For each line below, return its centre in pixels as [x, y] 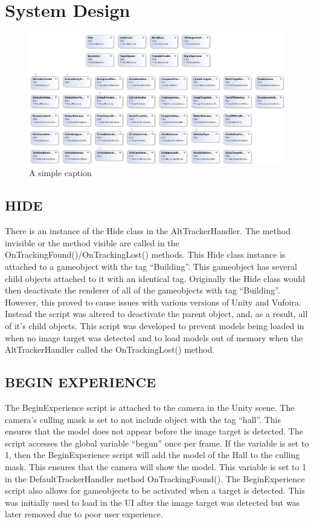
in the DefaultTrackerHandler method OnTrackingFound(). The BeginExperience [155, 478]
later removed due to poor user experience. [84, 514]
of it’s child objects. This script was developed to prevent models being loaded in [155, 326]
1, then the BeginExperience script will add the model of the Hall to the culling [152, 455]
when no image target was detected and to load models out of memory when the [154, 337]
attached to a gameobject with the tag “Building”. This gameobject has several [151, 267]
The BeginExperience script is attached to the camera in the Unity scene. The [150, 408]
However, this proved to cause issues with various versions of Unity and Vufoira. [153, 302]
